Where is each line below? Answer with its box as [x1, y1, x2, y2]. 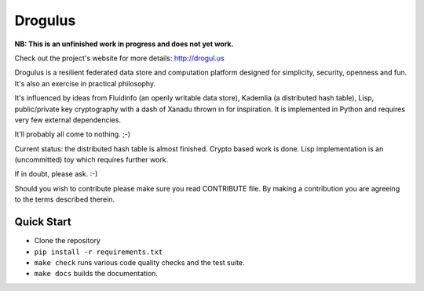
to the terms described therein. [14, 195, 115, 204]
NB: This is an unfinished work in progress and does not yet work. [14, 39, 234, 49]
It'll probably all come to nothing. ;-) [14, 129, 131, 139]
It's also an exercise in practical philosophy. [14, 78, 156, 88]
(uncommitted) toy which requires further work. [14, 155, 169, 165]
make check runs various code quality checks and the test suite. [34, 257, 245, 267]
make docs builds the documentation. [34, 269, 159, 278]
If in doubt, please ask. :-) [14, 169, 98, 179]
